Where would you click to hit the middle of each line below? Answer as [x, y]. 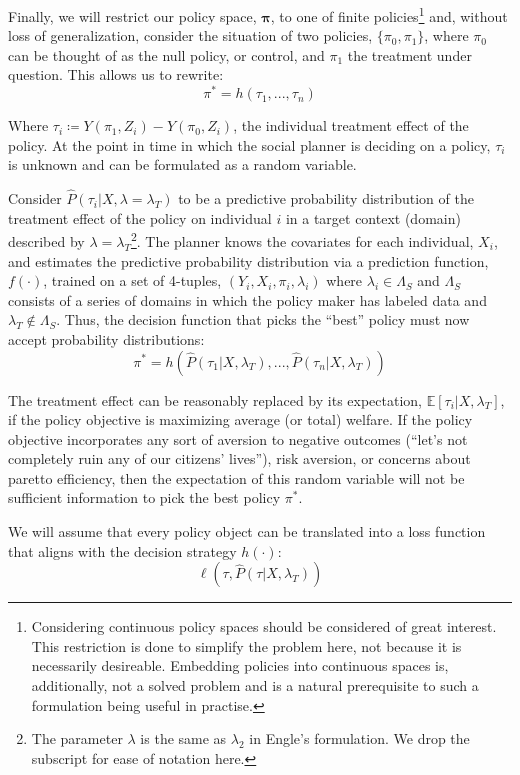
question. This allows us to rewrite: [116, 74]
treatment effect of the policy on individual [140, 217]
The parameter [77, 738]
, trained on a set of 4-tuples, [132, 280]
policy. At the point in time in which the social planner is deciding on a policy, [249, 144]
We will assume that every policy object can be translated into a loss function [247, 531]
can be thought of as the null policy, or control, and [166, 54]
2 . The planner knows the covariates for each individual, [302, 239]
